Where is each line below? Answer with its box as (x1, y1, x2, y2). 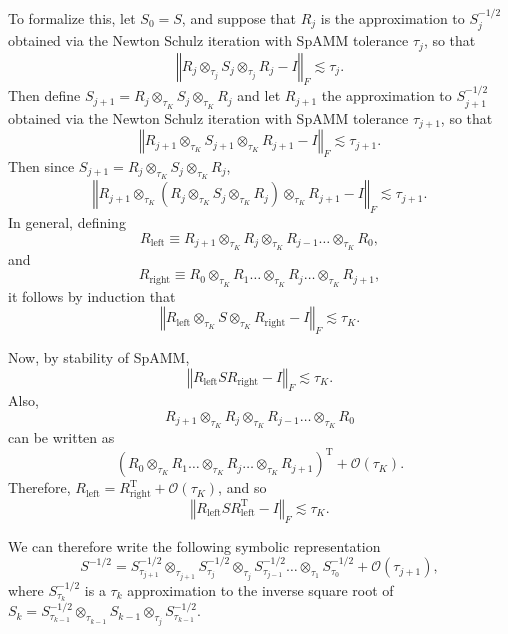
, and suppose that (181, 7, 296, 28)
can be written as (8, 427, 115, 448)
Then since (8, 155, 75, 176)
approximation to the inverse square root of (127, 579, 394, 600)
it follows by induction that (8, 285, 176, 306)
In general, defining (8, 211, 126, 232)
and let (237, 85, 281, 106)
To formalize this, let (8, 7, 136, 28)
